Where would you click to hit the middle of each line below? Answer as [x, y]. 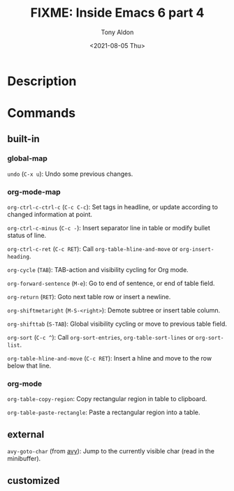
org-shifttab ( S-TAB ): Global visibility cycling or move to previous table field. [117, 324]
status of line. [27, 236]
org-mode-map [34, 192]
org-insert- [197, 250]
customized [34, 480]
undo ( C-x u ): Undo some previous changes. [70, 174]
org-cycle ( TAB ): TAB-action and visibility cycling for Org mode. [98, 270]
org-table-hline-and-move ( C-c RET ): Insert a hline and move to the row [109, 358]
